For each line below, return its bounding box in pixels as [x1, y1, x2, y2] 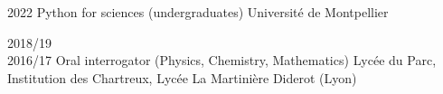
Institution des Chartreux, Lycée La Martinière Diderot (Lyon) [7, 68, 357, 87]
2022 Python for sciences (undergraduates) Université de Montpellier [7, 3, 389, 21]
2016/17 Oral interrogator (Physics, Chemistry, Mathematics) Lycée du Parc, [7, 51, 437, 70]
